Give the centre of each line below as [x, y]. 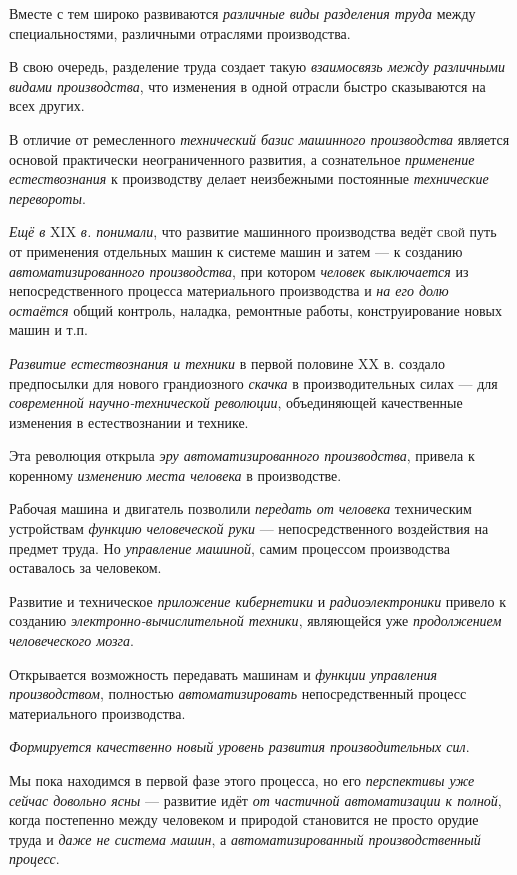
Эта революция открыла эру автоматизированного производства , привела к [242, 455]
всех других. [47, 105]
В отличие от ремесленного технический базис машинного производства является [259, 138]
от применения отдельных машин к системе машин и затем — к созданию [236, 250]
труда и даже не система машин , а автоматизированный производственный [245, 838]
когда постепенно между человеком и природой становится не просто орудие [244, 819]
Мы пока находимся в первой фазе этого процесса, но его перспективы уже [242, 780]
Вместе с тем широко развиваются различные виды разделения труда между [242, 13]
